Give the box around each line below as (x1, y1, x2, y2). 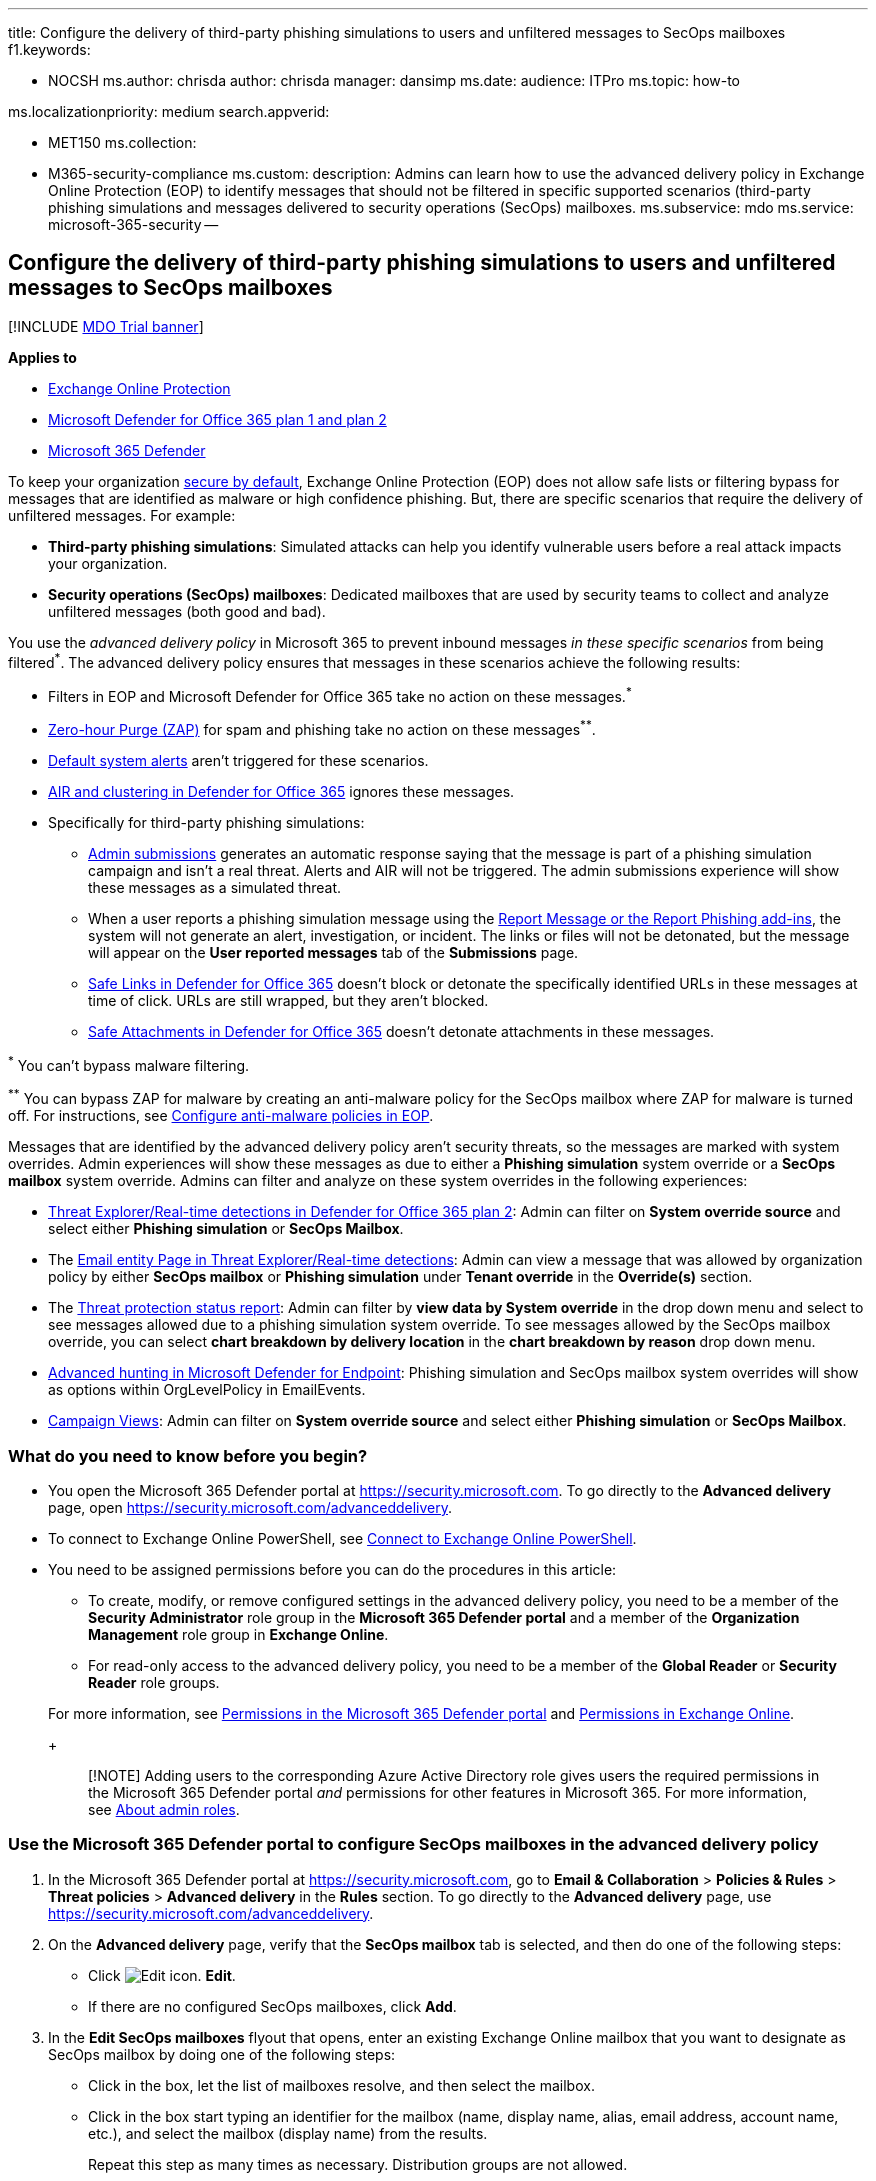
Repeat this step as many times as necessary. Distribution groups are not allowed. (88, 2155, 628, 2173)
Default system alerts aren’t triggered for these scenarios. (48, 751, 429, 769)
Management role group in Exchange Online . (88, 1625, 389, 1643)
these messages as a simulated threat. (88, 878, 341, 896)
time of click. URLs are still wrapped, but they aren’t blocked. (88, 991, 489, 1009)
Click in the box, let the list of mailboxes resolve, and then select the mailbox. (88, 2076, 595, 2094)
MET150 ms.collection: (48, 134, 197, 151)
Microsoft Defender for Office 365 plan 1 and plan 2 (48, 410, 387, 428)
